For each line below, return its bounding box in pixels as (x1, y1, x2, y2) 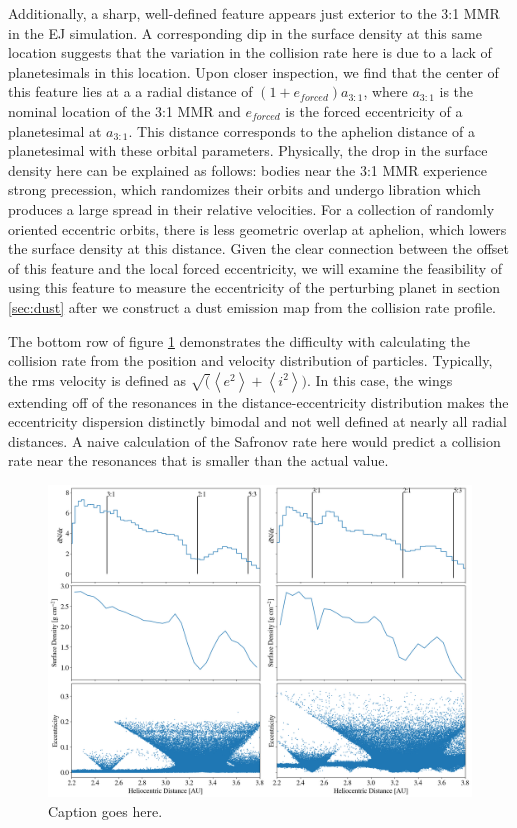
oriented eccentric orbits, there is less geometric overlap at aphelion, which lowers (8, 218, 507, 239)
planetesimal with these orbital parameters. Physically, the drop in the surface (8, 140, 488, 161)
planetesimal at (8, 120, 102, 141)
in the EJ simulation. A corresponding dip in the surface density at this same (8, 22, 482, 43)
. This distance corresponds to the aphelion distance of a (128, 120, 476, 141)
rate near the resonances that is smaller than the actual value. (8, 450, 389, 471)
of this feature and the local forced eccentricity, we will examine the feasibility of (8, 257, 503, 278)
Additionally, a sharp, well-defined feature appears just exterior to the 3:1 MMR (8, 3, 500, 23)
